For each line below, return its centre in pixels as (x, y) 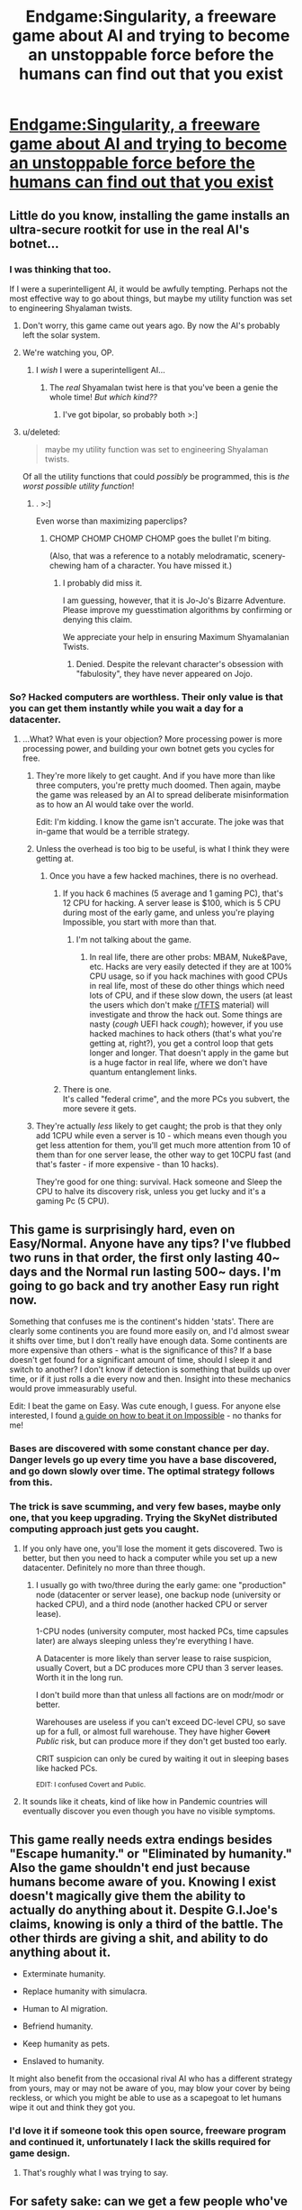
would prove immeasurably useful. (73, 1388)
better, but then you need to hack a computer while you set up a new (150, 1558)
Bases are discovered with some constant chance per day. (139, 1448)
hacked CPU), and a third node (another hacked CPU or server (151, 1604)
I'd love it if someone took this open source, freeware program (148, 2131)
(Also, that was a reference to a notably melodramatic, (150, 555)
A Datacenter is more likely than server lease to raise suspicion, (153, 1658)
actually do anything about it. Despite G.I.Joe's (144, 1909)
